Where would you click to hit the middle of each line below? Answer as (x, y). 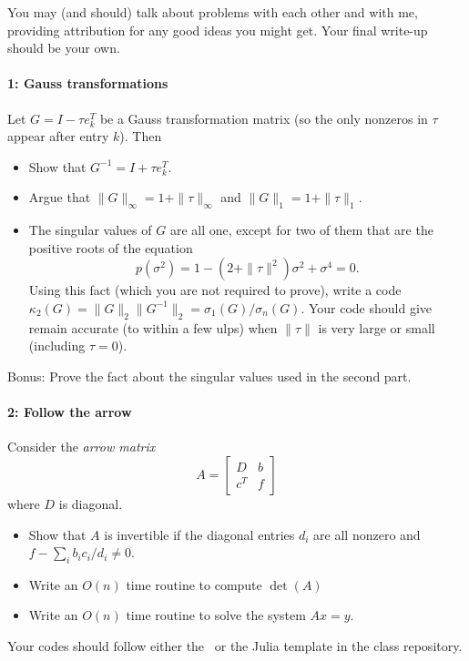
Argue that (60, 197)
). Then (141, 136)
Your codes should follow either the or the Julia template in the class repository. (235, 646)
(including (57, 346)
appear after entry (58, 136)
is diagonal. (91, 503)
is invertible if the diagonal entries (199, 534)
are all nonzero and (367, 534)
